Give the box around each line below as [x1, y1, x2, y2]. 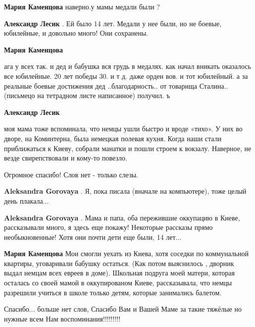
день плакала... [4, 195, 49, 206]
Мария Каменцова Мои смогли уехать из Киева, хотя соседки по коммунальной [4, 248, 249, 259]
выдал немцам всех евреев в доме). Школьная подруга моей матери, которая [4, 268, 235, 278]
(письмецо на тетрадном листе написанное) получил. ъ [4, 90, 170, 101]
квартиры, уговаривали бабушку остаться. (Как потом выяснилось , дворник [4, 258, 234, 268]
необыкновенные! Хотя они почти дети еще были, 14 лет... [4, 231, 182, 242]
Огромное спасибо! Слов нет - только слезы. [4, 169, 138, 179]
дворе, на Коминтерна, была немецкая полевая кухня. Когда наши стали [4, 133, 222, 143]
